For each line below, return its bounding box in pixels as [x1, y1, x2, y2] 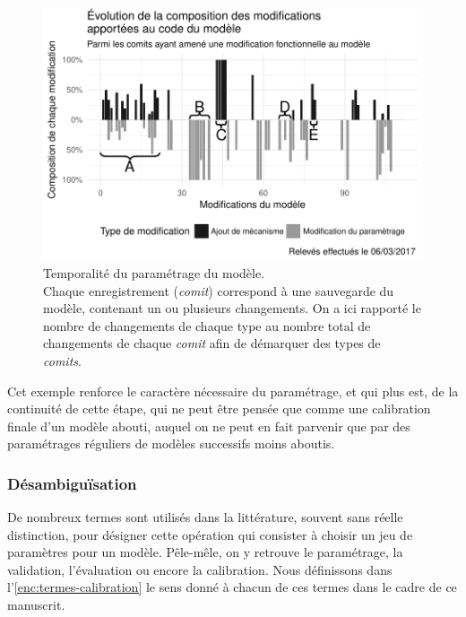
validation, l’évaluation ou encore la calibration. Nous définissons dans [7, 560, 393, 578]
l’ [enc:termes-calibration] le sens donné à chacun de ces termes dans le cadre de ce [7, 578, 457, 596]
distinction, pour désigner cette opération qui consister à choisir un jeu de [7, 525, 413, 543]
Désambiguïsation [7, 472, 137, 494]
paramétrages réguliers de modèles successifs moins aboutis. [7, 434, 335, 453]
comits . [43, 351, 82, 369]
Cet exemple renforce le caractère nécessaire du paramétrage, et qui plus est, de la [7, 381, 459, 400]
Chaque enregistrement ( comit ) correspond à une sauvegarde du [43, 281, 394, 300]
